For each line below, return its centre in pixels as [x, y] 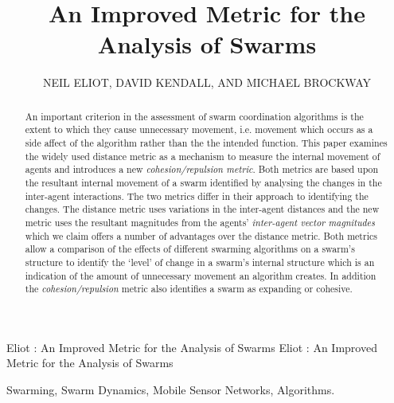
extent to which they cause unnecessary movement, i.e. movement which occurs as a [199, 129]
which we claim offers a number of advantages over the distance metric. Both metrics [201, 235]
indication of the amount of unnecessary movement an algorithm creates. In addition [201, 275]
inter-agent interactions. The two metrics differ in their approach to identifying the [197, 196]
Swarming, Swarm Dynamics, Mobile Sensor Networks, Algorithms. [171, 390]
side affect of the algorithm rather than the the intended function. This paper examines [206, 143]
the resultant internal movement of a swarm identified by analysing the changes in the [203, 182]
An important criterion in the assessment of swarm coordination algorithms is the [194, 116]
